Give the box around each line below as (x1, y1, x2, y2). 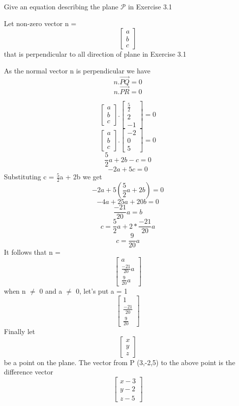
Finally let (4, 326, 35, 337)
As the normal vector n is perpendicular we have (4, 65, 150, 75)
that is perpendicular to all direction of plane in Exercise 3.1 (4, 49, 186, 59)
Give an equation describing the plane (4, 1, 119, 11)
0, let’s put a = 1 (76, 285, 128, 296)
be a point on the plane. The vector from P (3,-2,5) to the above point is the (4, 357, 236, 367)
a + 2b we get (60, 171, 102, 182)
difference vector (4, 367, 54, 377)
